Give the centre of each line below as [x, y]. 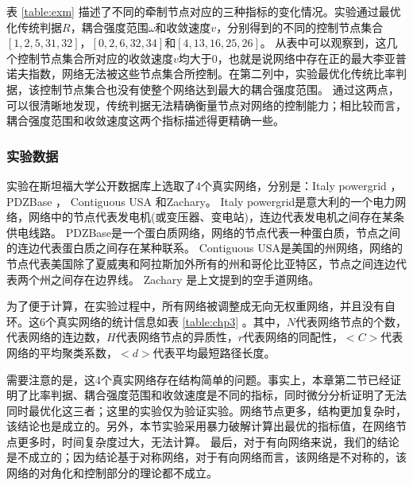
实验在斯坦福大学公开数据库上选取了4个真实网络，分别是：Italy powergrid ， [204, 185]
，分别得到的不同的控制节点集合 [300, 27]
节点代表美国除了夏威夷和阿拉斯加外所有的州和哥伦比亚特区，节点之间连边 [201, 263]
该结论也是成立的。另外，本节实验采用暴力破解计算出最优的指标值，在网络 [201, 426]
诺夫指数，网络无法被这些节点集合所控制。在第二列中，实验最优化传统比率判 [206, 74]
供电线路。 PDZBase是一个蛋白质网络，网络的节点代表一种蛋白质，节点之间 [204, 232]
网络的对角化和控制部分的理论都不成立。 [112, 473]
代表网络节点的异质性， [177, 337]
